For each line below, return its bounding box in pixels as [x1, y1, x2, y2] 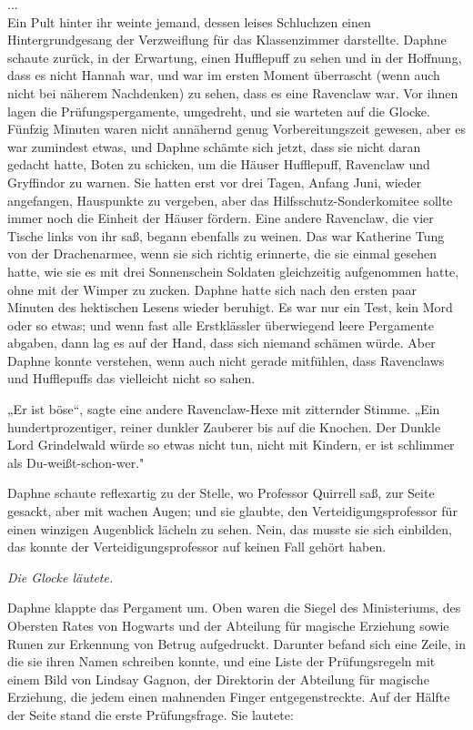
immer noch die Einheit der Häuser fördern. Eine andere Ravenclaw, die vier [7, 208, 434, 228]
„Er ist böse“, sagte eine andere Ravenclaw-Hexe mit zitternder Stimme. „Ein [7, 400, 440, 419]
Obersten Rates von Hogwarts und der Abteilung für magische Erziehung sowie [7, 616, 449, 634]
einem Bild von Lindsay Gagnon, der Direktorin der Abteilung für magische [7, 669, 429, 688]
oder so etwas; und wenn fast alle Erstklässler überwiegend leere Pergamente [7, 315, 434, 334]
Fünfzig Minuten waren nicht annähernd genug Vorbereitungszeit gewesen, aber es [7, 119, 466, 138]
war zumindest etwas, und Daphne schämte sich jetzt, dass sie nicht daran [7, 137, 421, 156]
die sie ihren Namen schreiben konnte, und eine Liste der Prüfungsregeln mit [7, 652, 436, 671]
